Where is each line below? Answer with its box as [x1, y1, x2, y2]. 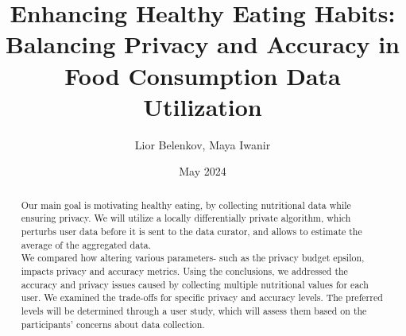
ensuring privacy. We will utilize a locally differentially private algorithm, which [21, 211, 351, 225]
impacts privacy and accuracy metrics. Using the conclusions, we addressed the [21, 264, 348, 277]
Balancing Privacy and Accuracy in [6, 28, 400, 60]
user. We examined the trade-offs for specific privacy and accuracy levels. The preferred [21, 291, 383, 304]
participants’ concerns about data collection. [21, 317, 205, 330]
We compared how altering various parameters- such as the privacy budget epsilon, [21, 251, 365, 265]
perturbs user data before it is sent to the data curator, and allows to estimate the [21, 224, 362, 238]
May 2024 [179, 163, 226, 180]
